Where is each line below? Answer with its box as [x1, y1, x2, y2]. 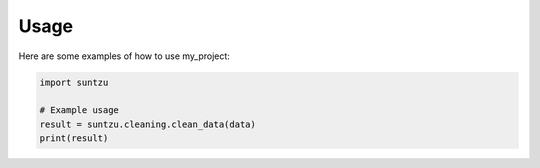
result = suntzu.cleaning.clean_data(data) [39, 118, 257, 130]
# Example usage [39, 105, 120, 116]
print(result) [39, 133, 109, 144]
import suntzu [39, 76, 109, 88]
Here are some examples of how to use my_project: [18, 50, 230, 62]
